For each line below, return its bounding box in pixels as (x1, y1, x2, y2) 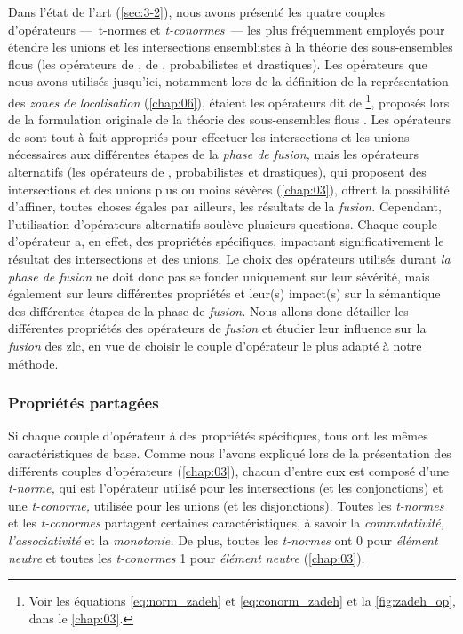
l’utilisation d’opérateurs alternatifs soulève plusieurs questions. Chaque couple (8, 214, 438, 233)
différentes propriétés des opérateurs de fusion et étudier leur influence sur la (8, 319, 427, 337)
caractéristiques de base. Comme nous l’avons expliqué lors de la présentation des (8, 443, 451, 462)
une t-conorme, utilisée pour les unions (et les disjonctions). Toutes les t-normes (8, 495, 444, 514)
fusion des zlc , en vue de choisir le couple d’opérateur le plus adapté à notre (8, 336, 422, 354)
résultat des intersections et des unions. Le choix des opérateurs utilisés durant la (8, 249, 451, 267)
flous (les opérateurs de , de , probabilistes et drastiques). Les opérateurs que (8, 54, 427, 73)
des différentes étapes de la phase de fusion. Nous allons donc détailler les (8, 301, 409, 320)
